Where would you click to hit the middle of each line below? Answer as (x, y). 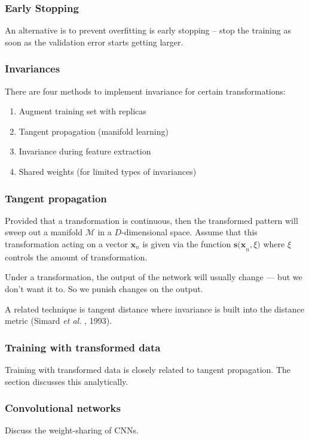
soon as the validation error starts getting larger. (94, 42)
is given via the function (187, 244)
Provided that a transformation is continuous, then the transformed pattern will (152, 220)
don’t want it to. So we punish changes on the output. (104, 288)
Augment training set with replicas (82, 111)
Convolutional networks (63, 408)
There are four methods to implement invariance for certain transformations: (145, 91)
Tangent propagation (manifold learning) (94, 131)
